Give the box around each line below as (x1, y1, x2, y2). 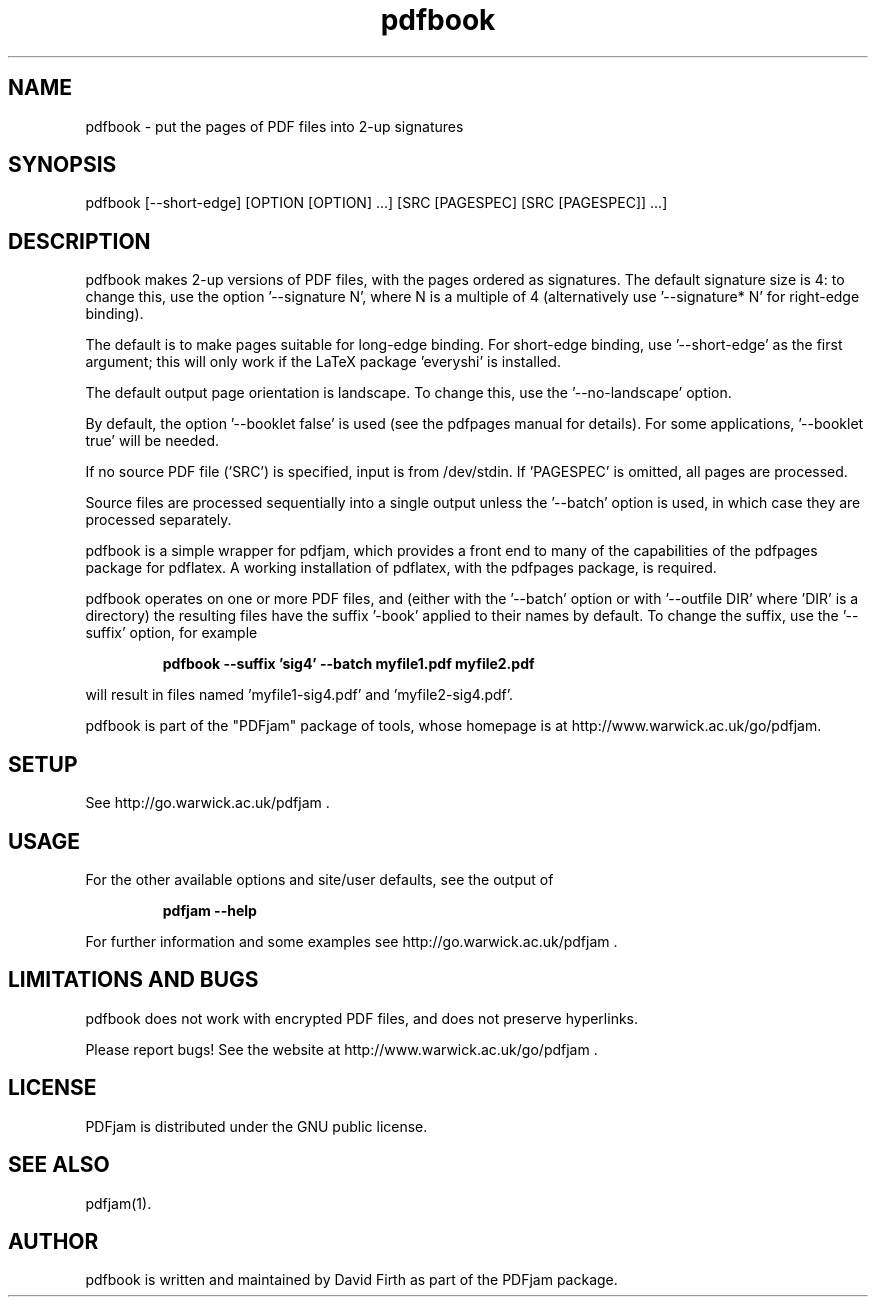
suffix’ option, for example (85, 624, 258, 642)
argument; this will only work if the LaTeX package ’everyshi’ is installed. (85, 353, 561, 371)
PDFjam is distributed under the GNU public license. (85, 1117, 428, 1135)
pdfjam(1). (85, 1194, 152, 1212)
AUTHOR (8, 1228, 99, 1254)
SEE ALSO (8, 1152, 110, 1178)
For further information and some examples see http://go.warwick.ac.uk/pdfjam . (85, 932, 618, 950)
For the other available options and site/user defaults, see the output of (85, 870, 554, 888)
